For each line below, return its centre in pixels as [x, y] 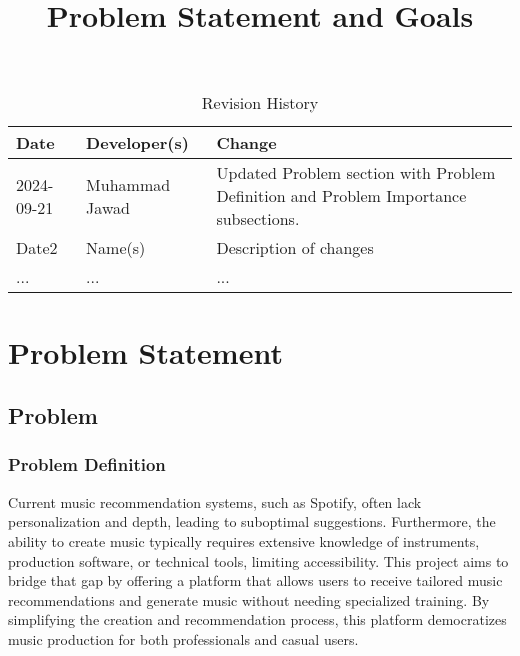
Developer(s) [137, 143]
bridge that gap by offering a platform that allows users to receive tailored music [255, 580]
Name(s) [116, 248]
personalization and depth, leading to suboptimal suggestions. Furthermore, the [252, 521]
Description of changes [295, 248]
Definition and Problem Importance [341, 196]
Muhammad [128, 184]
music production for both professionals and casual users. [183, 638]
